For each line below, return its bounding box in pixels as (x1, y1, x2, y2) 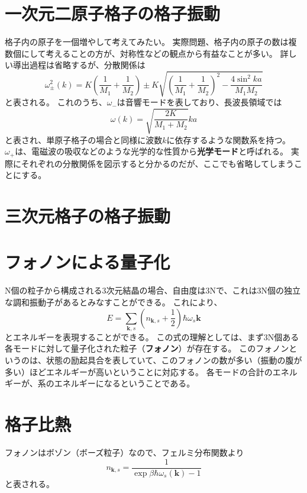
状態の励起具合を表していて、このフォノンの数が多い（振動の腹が (46, 354, 302, 366)
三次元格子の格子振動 (5, 204, 171, 228)
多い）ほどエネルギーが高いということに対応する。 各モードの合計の (5, 365, 273, 378)
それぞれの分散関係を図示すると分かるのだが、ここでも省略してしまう (21, 157, 295, 169)
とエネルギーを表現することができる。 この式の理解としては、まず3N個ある (5, 330, 299, 343)
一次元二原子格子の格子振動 (5, 1, 221, 25)
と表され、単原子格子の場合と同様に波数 (5, 133, 163, 146)
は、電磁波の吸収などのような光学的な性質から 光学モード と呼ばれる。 (15, 145, 289, 157)
